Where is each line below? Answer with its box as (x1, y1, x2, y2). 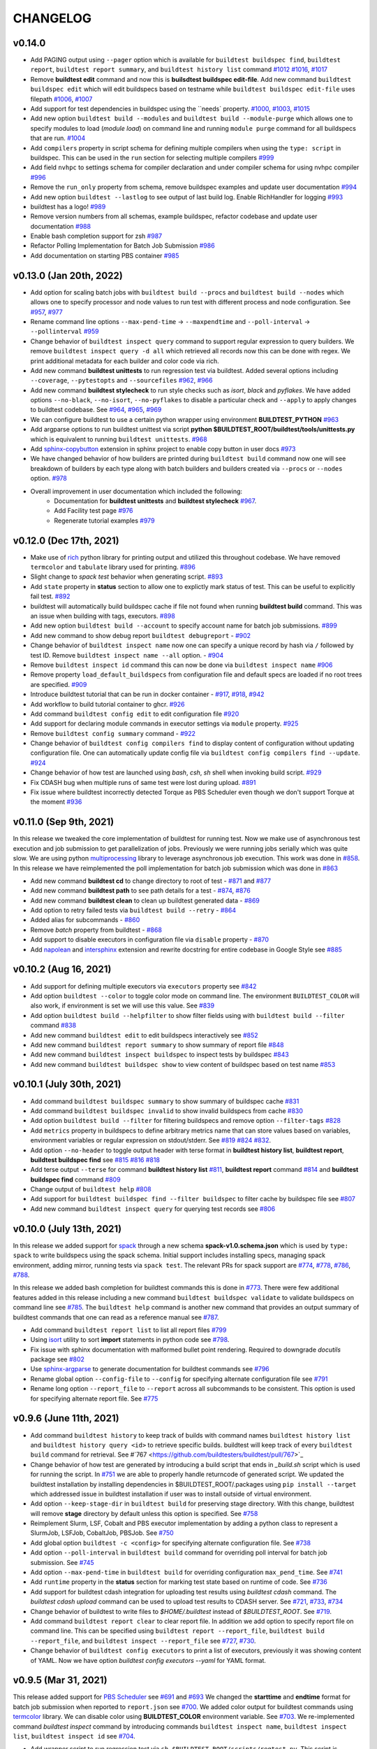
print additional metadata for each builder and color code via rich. (30, 357, 219, 365)
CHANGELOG (13, 10, 92, 26)
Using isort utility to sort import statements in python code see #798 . (30, 1336, 230, 1344)
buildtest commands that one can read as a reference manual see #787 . (13, 1312, 219, 1322)
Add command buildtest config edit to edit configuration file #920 (30, 709, 239, 718)
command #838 (30, 1021, 77, 1030)
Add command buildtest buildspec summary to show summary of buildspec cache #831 (30, 1097, 300, 1105)
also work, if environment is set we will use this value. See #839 (30, 1001, 215, 1010)
